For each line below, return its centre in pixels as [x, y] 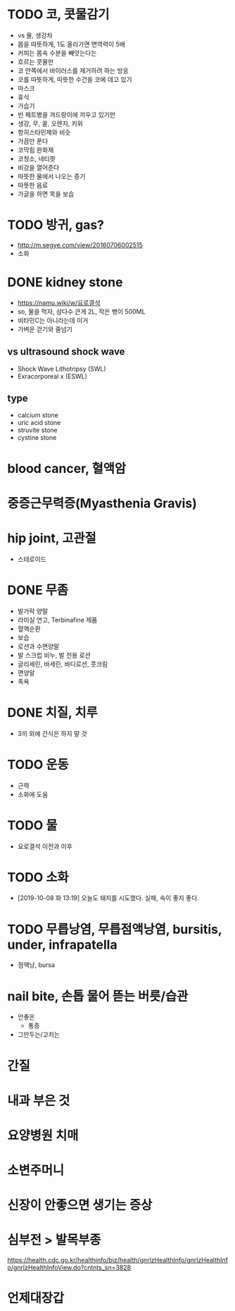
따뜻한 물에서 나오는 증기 [51, 176]
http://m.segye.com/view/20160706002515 [80, 245]
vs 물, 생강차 [35, 35]
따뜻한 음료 [33, 185]
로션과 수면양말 [38, 646]
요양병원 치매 [43, 1135]
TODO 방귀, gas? [56, 225]
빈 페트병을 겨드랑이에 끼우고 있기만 [66, 114]
